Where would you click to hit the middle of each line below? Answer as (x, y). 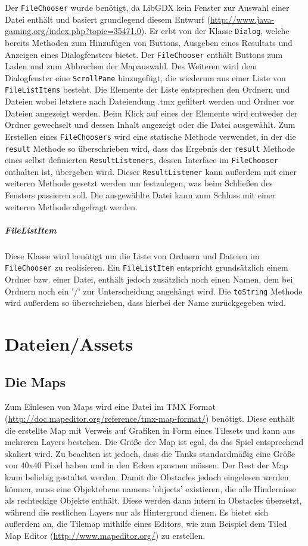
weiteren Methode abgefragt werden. (71, 206)
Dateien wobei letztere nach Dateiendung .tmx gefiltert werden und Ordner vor (150, 101)
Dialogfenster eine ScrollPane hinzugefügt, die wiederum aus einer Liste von (145, 77)
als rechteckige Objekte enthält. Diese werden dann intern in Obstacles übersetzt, (153, 500)
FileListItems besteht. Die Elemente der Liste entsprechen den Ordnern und (147, 89)
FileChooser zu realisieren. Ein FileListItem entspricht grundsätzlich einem (147, 267)
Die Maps (35, 381)
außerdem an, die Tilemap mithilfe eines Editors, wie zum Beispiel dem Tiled (146, 524)
